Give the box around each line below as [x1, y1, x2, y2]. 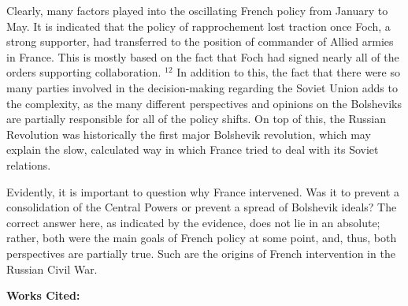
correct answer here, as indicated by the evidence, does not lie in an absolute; [6, 214, 380, 230]
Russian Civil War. [6, 260, 98, 277]
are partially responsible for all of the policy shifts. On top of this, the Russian [6, 110, 386, 127]
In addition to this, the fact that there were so [176, 64, 400, 80]
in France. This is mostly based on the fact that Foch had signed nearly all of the [6, 48, 399, 65]
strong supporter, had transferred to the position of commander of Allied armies [6, 33, 394, 50]
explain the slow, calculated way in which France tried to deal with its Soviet [6, 141, 379, 158]
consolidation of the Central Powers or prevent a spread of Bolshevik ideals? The [6, 199, 397, 215]
